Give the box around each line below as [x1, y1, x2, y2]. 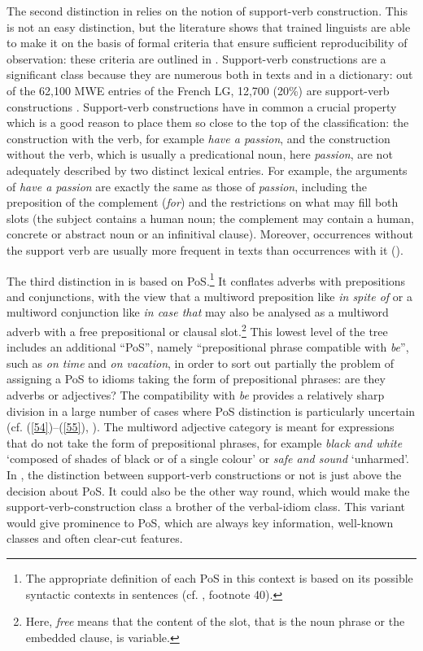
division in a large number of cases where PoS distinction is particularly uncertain [7, 402, 416, 419]
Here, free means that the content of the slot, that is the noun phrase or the [25, 613, 405, 630]
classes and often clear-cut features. [7, 530, 183, 547]
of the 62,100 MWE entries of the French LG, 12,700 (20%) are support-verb [7, 81, 390, 98]
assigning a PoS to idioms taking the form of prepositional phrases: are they [7, 370, 386, 387]
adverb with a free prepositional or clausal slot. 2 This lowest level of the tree [7, 320, 388, 339]
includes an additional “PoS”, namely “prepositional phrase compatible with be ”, [7, 339, 409, 356]
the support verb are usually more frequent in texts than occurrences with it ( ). [7, 241, 403, 258]
